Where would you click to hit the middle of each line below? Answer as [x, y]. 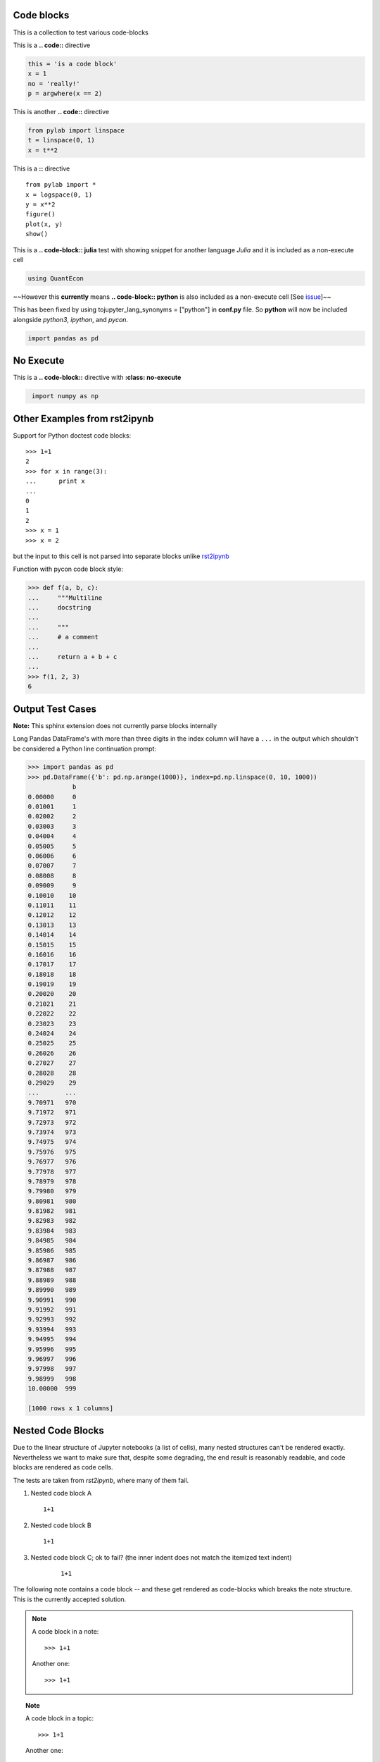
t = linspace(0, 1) [61, 140]
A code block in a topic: [60, 1718]
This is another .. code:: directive [61, 112]
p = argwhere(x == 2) [65, 94]
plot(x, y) [44, 224]
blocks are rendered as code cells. [63, 1467]
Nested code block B [61, 1525]
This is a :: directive [42, 168]
